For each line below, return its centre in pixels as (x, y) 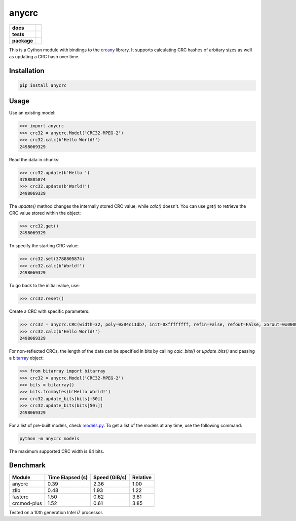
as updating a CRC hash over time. (44, 56)
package (22, 40)
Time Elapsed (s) (68, 477)
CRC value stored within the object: (45, 213)
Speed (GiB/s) (110, 477)
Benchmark (27, 465)
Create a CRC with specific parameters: (49, 311)
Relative (142, 477)
